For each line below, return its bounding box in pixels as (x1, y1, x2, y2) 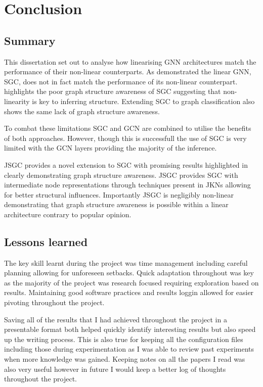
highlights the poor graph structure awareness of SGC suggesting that (4, 86, 221, 96)
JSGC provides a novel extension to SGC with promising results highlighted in (4, 159, 248, 170)
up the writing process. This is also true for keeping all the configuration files (4, 333, 243, 344)
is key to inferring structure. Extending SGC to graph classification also (32, 95, 255, 106)
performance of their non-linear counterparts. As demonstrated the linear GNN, (4, 66, 251, 77)
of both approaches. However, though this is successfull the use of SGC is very (4, 132, 247, 143)
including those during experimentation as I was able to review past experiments (4, 344, 254, 354)
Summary (4, 32, 56, 48)
